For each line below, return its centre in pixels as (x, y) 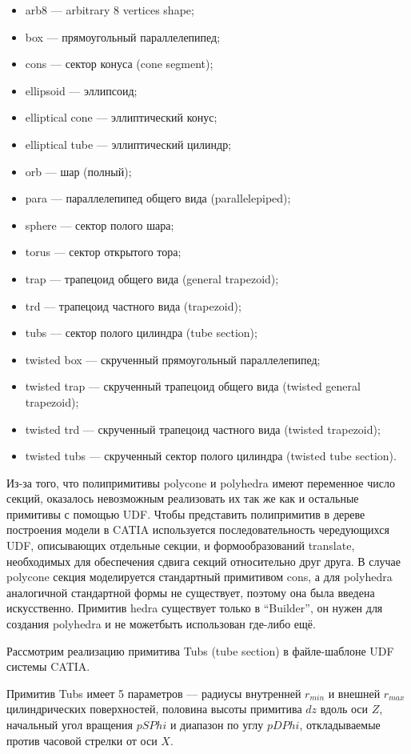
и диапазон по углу (217, 724)
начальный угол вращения (70, 724)
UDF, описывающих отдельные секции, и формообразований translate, (181, 545)
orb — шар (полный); (78, 171)
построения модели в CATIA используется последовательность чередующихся (198, 529)
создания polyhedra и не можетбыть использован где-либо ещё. (161, 624)
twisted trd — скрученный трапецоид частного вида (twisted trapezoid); (203, 429)
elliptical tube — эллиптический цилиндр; (128, 144)
